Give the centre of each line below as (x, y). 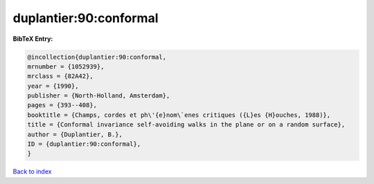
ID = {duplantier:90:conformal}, (84, 144)
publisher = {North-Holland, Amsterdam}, (99, 96)
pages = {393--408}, (62, 105)
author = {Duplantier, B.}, (75, 134)
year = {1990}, (53, 86)
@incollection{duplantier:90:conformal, (97, 57)
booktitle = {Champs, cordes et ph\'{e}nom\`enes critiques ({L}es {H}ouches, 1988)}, (179, 115)
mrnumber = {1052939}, (66, 66)
